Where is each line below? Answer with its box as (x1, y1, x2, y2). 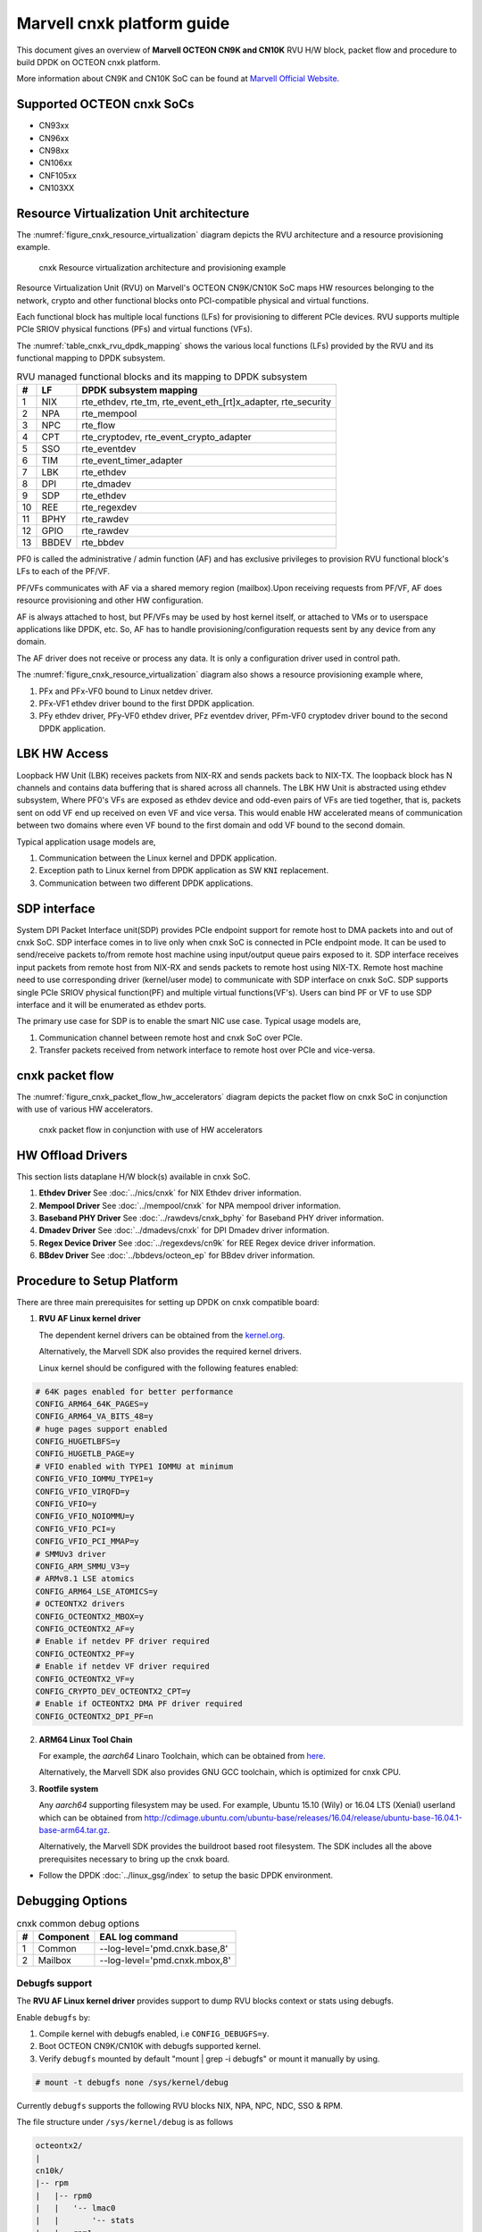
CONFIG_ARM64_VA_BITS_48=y (35, 1412, 154, 1421)
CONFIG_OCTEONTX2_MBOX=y (35, 1612, 145, 1621)
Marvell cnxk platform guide (16, 13, 230, 33)
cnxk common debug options (16, 1918, 140, 1930)
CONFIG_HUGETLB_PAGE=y (35, 1449, 135, 1459)
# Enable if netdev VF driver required (35, 1662, 210, 1671)
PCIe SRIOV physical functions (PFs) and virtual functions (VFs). (16, 324, 253, 335)
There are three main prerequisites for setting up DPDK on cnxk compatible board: (16, 1296, 320, 1307)
